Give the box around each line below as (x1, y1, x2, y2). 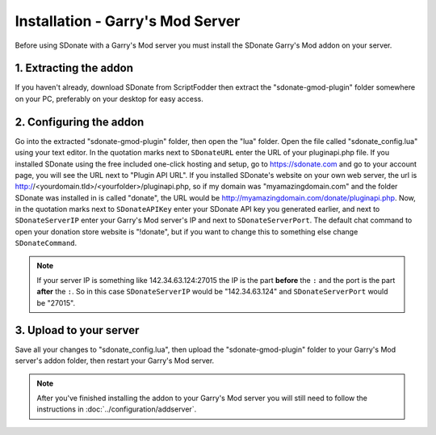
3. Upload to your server (15, 323, 140, 337)
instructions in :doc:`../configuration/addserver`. (36, 404, 197, 414)
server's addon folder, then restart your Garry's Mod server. (15, 356, 215, 365)
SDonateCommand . (15, 239, 78, 248)
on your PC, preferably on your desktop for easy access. (15, 94, 203, 103)
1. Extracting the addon (15, 61, 133, 75)
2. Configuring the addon (15, 115, 145, 129)
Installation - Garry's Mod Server (15, 12, 241, 30)
